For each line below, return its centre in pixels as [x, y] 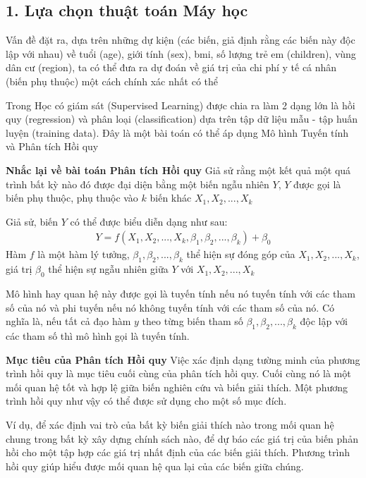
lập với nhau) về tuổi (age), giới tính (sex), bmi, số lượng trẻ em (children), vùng [181, 53]
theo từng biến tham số [193, 321]
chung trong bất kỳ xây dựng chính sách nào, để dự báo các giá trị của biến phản [182, 438]
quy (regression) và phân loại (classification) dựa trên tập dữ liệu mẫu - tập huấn [182, 119]
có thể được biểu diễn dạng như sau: [149, 221]
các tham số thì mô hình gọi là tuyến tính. [98, 335]
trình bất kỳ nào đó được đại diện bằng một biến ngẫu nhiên [138, 184]
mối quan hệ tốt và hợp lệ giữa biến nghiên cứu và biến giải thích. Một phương [177, 387]
